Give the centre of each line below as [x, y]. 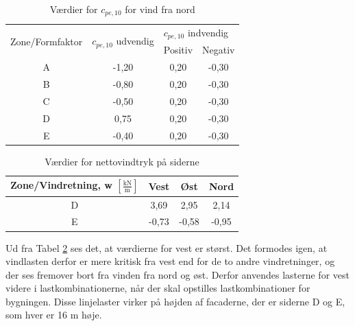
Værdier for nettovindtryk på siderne [122, 161]
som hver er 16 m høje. [54, 315]
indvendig [208, 32]
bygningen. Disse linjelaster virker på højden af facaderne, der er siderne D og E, [175, 301]
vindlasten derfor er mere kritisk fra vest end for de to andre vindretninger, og [170, 261]
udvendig [135, 41]
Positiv [178, 50]
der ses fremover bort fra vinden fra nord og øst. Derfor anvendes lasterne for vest [177, 274]
